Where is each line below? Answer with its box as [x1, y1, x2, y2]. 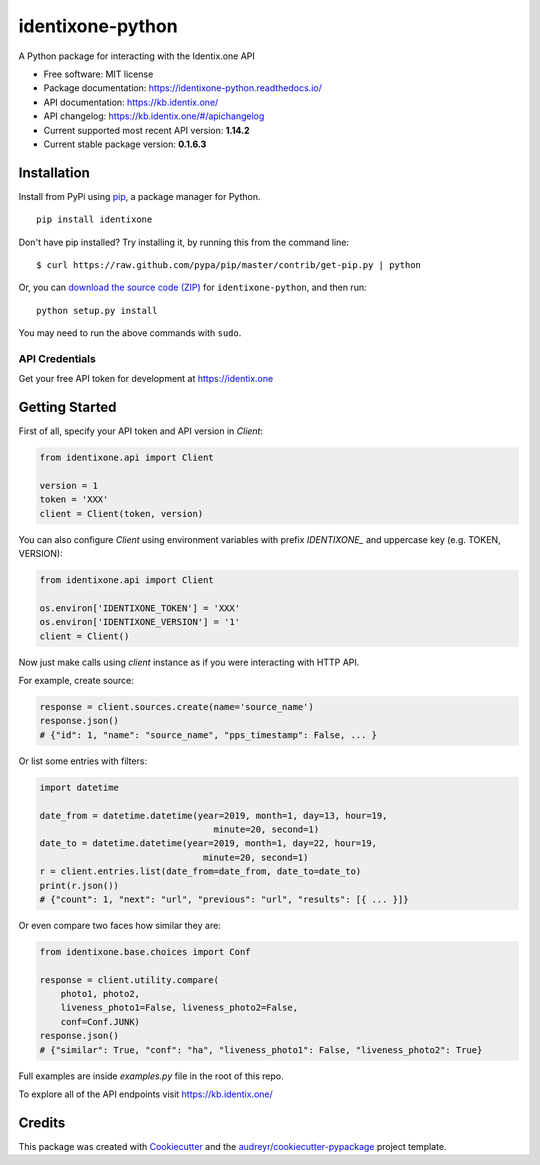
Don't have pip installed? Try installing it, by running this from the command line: [18, 236, 350, 248]
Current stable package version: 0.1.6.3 [43, 138, 207, 150]
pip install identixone [36, 214, 153, 225]
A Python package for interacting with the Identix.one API [18, 50, 255, 62]
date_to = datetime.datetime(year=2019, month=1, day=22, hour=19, [39, 838, 378, 849]
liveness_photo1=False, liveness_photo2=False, [60, 1002, 299, 1014]
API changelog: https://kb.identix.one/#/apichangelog [43, 110, 265, 122]
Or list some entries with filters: [18, 755, 148, 767]
